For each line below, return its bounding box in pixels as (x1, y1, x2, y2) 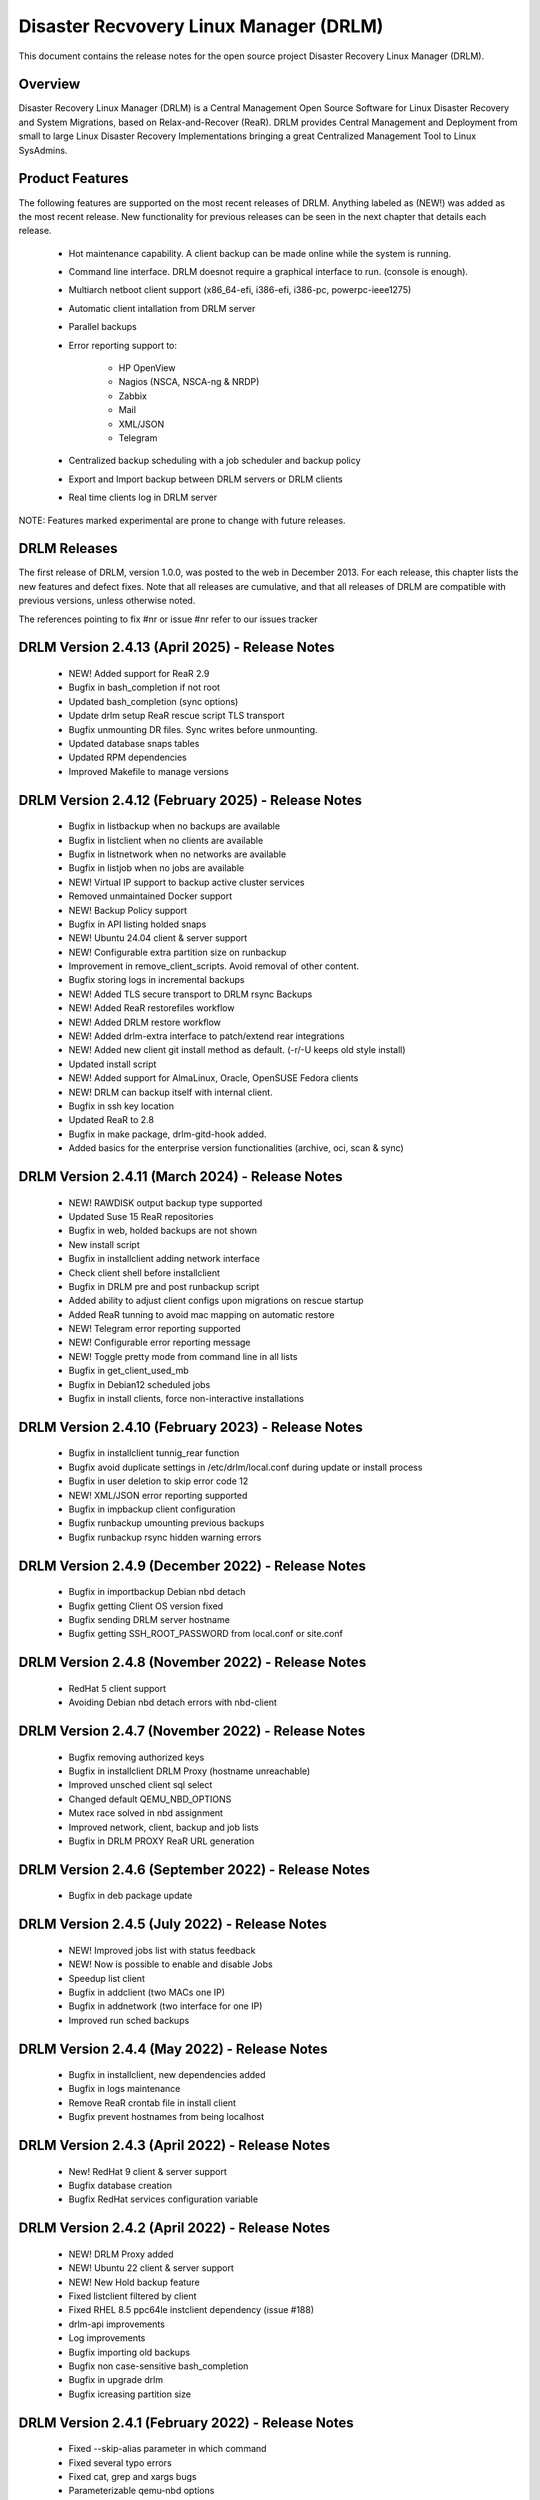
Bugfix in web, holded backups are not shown (68, 1225, 258, 1237)
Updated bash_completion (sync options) (68, 695, 239, 707)
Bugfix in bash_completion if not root (68, 681, 220, 694)
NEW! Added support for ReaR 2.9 (68, 668, 210, 680)
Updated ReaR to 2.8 (68, 1114, 155, 1126)
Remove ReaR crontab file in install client (68, 2096, 237, 2109)
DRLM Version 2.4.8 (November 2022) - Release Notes (18, 1654, 367, 1671)
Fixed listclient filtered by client (68, 2290, 197, 2302)
